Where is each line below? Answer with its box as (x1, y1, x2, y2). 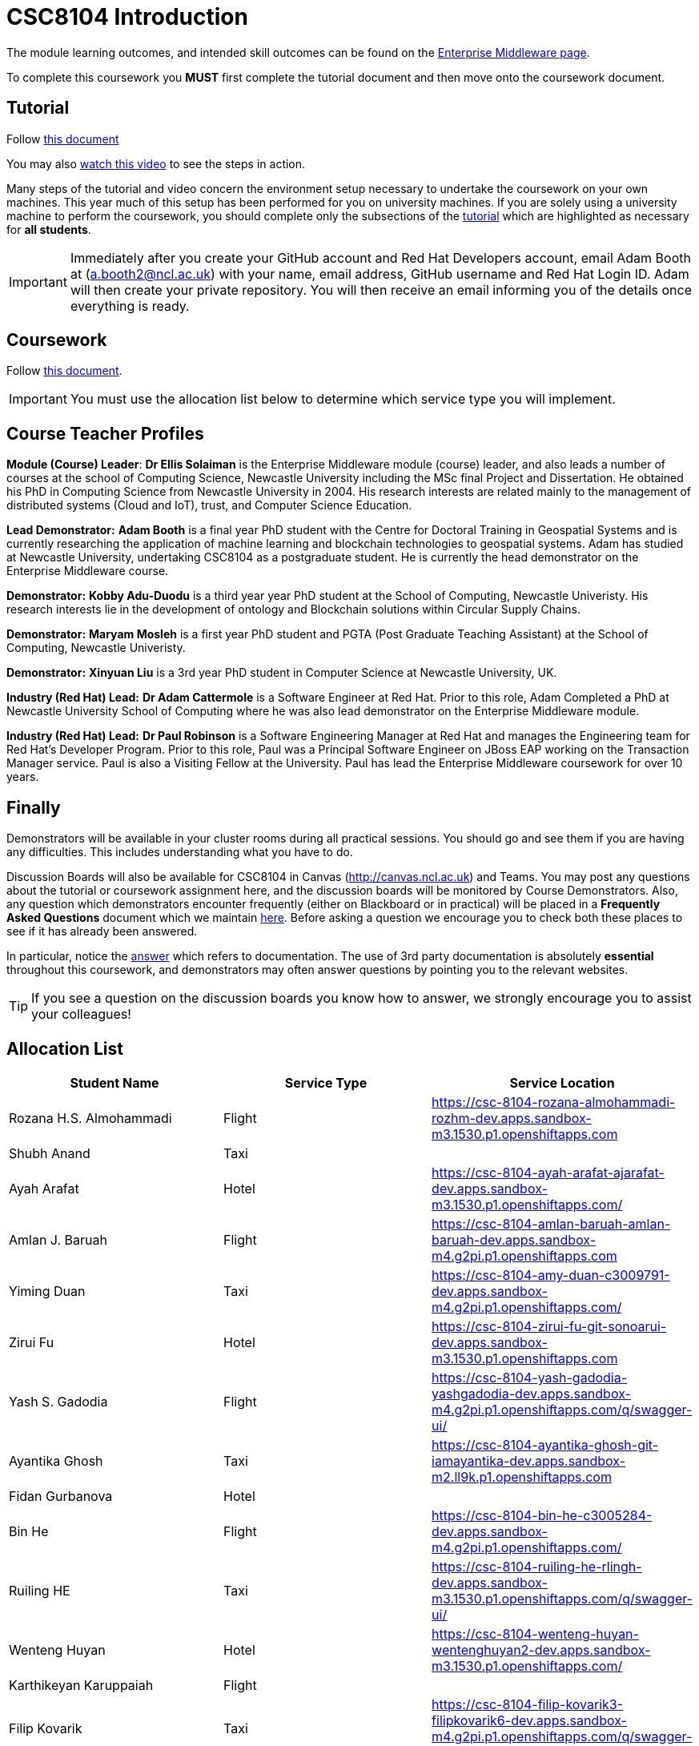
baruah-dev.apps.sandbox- (432, 1231, 597, 1248)
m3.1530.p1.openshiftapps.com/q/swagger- (432, 1590, 693, 1607)
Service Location (509, 1074, 615, 1091)
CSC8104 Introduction (6, 3, 248, 30)
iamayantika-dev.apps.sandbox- (432, 1452, 626, 1469)
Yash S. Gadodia (9, 1393, 108, 1410)
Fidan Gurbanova (9, 1487, 113, 1504)
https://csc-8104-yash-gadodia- (432, 1369, 628, 1386)
